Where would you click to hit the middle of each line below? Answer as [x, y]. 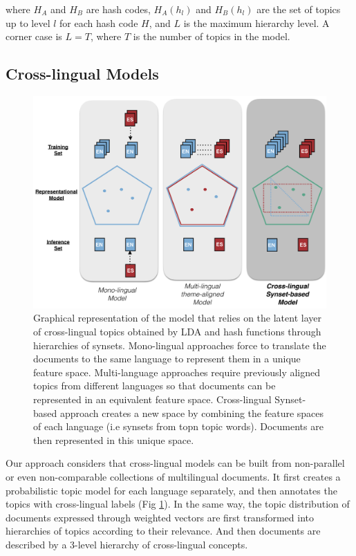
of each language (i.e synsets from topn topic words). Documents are [178, 426]
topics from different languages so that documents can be [154, 386]
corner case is [34, 36]
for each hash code [99, 22]
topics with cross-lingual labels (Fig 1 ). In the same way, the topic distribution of [178, 504]
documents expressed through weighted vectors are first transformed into [160, 517]
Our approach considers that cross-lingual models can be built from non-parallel [175, 463]
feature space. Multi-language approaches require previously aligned [177, 372]
